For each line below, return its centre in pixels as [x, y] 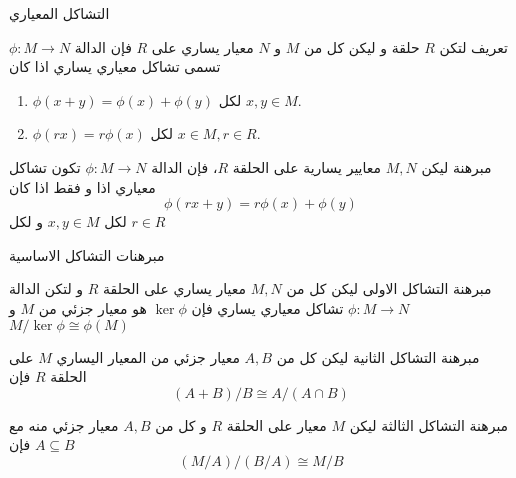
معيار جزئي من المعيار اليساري [148, 356]
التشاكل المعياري [59, 13]
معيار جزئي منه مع [64, 424]
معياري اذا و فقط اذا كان [82, 186]
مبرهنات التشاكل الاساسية [87, 254]
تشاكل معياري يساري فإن [267, 307]
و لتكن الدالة [46, 288]
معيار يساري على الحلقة [175, 288]
